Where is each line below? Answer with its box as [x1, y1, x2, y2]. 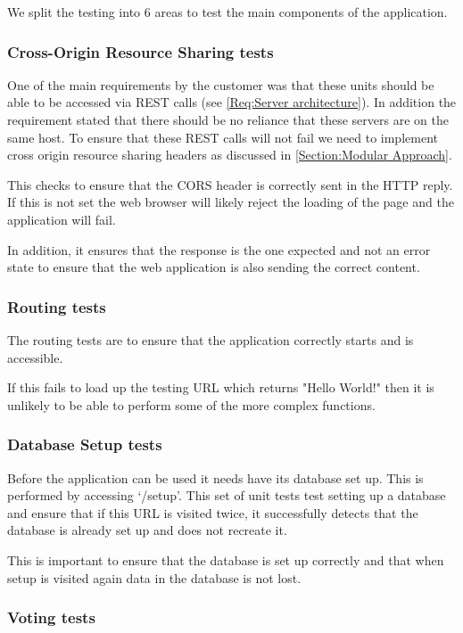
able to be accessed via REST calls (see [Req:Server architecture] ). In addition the [7, 93, 457, 111]
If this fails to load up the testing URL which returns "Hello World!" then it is [7, 378, 434, 397]
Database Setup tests [7, 433, 162, 456]
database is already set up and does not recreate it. [7, 521, 287, 539]
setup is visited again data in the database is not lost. [7, 568, 302, 587]
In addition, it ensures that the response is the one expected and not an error [7, 240, 431, 259]
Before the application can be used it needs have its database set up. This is [7, 468, 424, 487]
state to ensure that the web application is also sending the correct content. [7, 258, 420, 276]
